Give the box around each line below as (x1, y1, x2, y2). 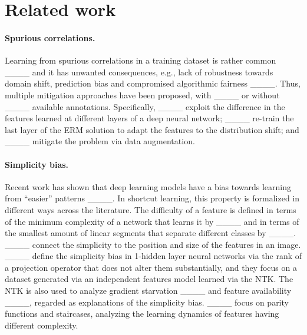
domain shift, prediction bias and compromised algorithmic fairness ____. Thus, (5, 77, 301, 89)
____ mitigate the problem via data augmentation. (5, 135, 195, 147)
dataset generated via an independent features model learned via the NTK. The (5, 273, 293, 285)
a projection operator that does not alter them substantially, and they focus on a (5, 261, 297, 273)
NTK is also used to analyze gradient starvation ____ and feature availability (5, 284, 292, 297)
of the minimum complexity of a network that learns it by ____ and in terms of (5, 215, 299, 227)
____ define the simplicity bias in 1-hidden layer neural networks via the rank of (5, 250, 302, 262)
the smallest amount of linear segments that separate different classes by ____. (5, 227, 296, 239)
